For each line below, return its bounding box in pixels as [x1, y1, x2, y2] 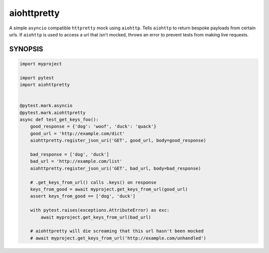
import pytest [19, 75, 54, 81]
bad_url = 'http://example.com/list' [30, 158, 123, 164]
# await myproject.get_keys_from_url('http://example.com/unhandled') [30, 235, 207, 241]
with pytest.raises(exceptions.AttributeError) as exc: [30, 207, 170, 213]
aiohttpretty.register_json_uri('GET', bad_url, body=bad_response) [30, 165, 201, 171]
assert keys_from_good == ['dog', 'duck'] [30, 193, 135, 199]
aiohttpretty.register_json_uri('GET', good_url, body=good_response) [30, 137, 207, 143]
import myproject [19, 61, 62, 67]
